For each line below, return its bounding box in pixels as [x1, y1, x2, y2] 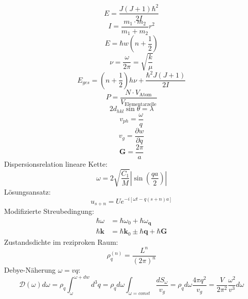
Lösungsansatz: [4, 186, 51, 197]
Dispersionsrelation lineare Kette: [4, 158, 108, 169]
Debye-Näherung [4, 265, 56, 275]
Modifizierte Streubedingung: [4, 206, 94, 216]
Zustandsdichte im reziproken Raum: [4, 236, 118, 247]
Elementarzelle [125, 102, 156, 107]
